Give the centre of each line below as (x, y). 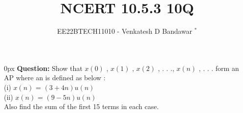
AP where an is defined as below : (55, 78)
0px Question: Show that (43, 68)
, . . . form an (219, 68)
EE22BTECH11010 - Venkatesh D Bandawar (124, 31)
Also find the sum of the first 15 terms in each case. (81, 106)
